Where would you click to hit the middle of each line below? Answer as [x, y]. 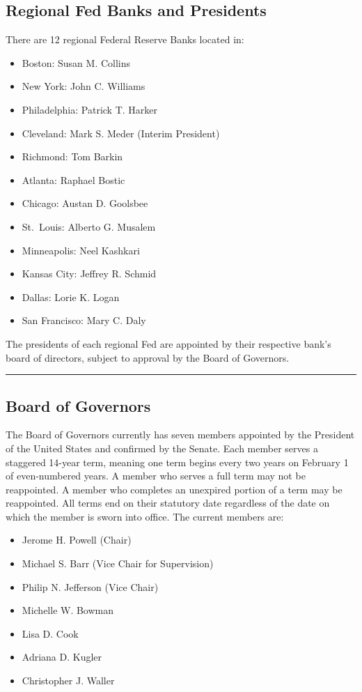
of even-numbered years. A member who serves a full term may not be [156, 476]
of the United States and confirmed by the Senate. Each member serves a [162, 448]
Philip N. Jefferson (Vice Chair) [90, 586]
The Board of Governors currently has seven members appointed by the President [180, 435]
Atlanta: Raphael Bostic [73, 179]
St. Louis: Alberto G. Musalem [89, 226]
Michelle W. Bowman [68, 610]
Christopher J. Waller [68, 681]
